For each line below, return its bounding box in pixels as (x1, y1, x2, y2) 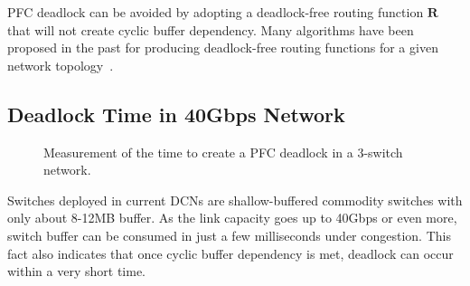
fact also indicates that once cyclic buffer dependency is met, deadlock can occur (7, 243, 454, 262)
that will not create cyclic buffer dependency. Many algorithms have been (7, 20, 414, 39)
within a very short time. (7, 262, 146, 281)
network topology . (7, 55, 114, 74)
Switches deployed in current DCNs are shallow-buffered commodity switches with (7, 190, 463, 209)
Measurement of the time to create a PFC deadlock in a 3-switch (43, 142, 403, 161)
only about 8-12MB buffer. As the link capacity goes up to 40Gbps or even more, (7, 208, 457, 227)
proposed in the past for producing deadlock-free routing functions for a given (7, 38, 438, 57)
